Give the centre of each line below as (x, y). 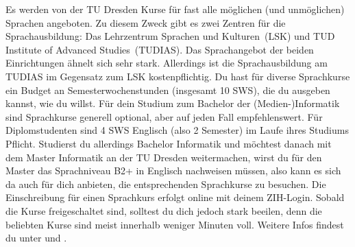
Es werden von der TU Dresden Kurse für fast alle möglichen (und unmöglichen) (175, 9)
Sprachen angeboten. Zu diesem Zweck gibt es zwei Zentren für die (146, 22)
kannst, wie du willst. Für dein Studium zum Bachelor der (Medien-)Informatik (173, 103)
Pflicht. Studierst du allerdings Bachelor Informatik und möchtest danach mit (169, 143)
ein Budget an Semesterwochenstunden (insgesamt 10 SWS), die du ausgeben (168, 90)
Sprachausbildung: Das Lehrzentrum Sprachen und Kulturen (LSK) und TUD (170, 36)
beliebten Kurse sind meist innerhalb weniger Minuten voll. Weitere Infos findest (175, 224)
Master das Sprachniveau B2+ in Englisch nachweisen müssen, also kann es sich (173, 170)
